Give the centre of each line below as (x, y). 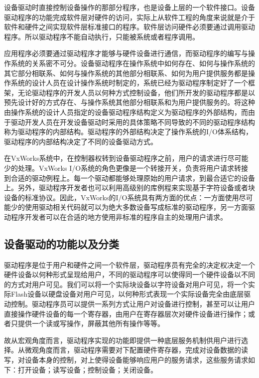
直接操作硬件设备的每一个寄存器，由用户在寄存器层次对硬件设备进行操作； (126, 313)
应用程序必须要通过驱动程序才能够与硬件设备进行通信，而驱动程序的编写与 (126, 53)
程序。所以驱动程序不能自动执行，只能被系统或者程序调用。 (102, 36)
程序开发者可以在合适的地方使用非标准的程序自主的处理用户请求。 (119, 216)
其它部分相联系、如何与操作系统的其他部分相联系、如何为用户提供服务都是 (126, 73)
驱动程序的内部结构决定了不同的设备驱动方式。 (81, 141)
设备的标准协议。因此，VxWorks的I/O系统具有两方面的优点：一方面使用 (122, 197)
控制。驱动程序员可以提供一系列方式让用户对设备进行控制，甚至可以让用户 (133, 304)
